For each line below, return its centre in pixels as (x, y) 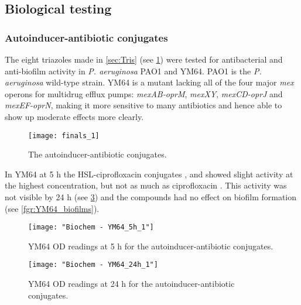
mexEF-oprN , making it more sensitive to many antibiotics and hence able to (143, 105)
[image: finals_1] (64, 136)
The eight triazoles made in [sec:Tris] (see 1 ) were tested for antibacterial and (144, 59)
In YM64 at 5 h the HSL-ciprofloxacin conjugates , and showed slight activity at (149, 174)
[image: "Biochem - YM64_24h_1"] (93, 265)
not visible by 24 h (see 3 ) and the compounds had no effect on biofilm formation (151, 197)
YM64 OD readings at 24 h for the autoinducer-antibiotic (131, 284)
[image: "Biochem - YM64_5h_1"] (91, 227)
